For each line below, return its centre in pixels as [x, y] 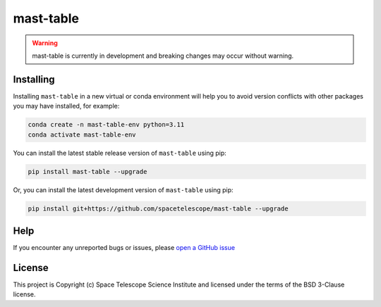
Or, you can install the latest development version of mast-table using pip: [123, 189]
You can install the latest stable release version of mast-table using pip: [120, 153]
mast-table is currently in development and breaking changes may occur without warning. [163, 56]
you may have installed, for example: [66, 106]
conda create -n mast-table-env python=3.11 [106, 125]
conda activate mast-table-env [82, 134]
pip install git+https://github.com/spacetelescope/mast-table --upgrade [158, 208]
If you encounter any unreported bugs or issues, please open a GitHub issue [124, 248]
